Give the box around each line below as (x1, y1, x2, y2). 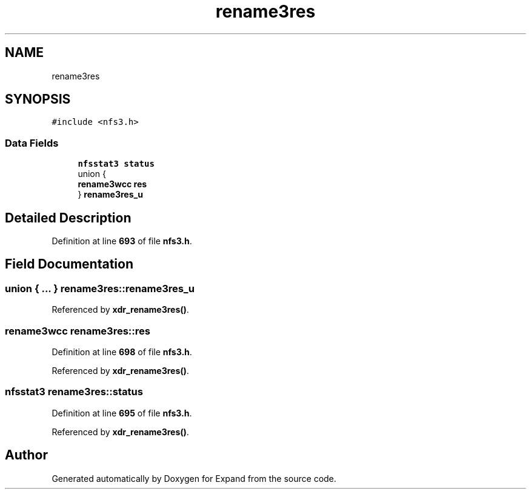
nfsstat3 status (78, 159, 155, 169)
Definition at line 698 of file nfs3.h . (52, 347, 192, 357)
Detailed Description (5, 210, 132, 225)
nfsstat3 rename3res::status (5, 386, 143, 398)
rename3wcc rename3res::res (5, 324, 150, 337)
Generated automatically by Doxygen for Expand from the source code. (52, 473, 336, 484)
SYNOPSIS (5, 92, 71, 107)
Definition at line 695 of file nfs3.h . (52, 407, 192, 418)
